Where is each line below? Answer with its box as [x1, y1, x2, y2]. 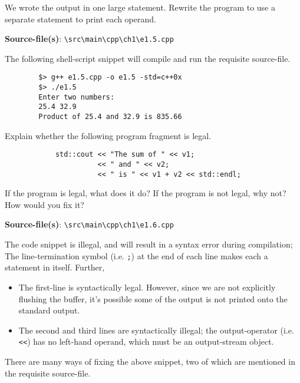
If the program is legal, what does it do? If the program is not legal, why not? [5, 187, 286, 199]
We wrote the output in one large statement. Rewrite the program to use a [5, 1, 276, 13]
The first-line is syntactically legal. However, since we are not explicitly [18, 280, 276, 293]
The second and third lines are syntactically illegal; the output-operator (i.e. [18, 323, 294, 336]
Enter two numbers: [38, 93, 115, 101]
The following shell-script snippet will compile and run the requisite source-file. [5, 52, 291, 64]
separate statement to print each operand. [5, 12, 156, 25]
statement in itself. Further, [5, 261, 105, 273]
